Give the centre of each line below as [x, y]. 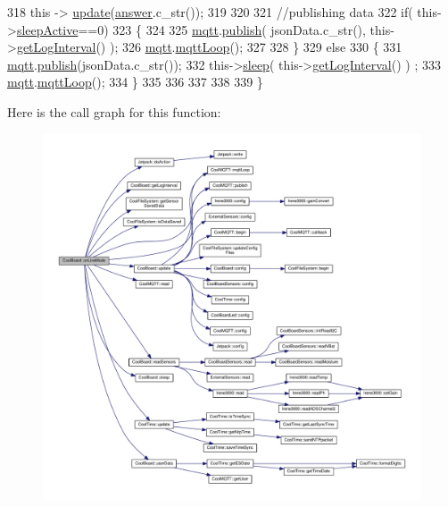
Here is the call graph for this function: [114, 111]
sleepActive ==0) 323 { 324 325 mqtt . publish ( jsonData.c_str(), [191, 29]
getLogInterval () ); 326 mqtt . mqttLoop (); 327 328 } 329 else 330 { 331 [209, 47]
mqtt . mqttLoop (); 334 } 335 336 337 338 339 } [135, 82]
